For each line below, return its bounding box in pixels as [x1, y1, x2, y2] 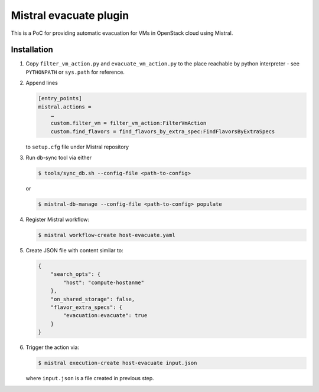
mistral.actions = [38, 103, 92, 110]
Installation [11, 45, 53, 55]
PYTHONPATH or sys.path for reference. [25, 68, 125, 75]
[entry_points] [38, 95, 82, 102]
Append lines [25, 80, 58, 87]
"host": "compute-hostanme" [63, 279, 145, 286]
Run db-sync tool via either [25, 154, 92, 162]
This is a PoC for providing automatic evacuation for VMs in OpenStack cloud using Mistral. [11, 29, 233, 37]
